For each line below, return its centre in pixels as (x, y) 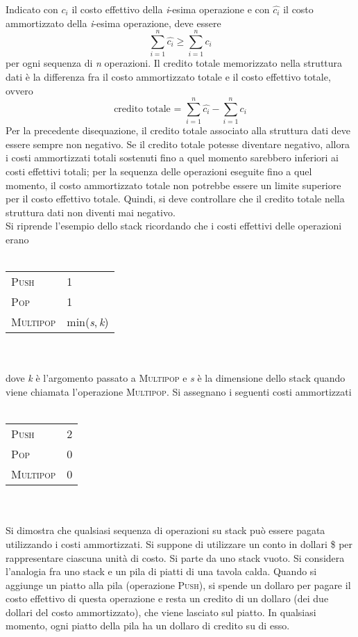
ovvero (19, 90)
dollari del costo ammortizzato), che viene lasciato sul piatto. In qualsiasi (161, 612)
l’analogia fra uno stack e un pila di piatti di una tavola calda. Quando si (161, 571)
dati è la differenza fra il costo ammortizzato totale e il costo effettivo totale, (168, 76)
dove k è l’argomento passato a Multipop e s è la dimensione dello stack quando (176, 378)
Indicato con (32, 9)
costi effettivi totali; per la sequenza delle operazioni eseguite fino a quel (159, 171)
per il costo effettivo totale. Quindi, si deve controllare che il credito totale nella (175, 199)
